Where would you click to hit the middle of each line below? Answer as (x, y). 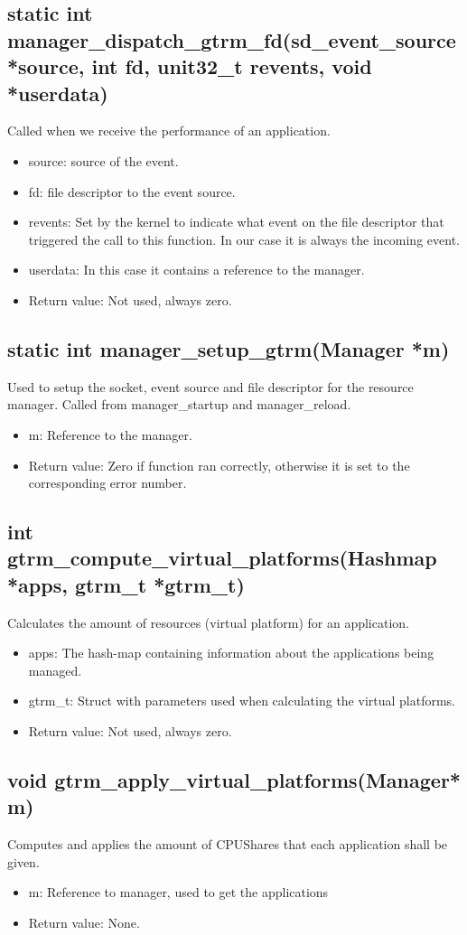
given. (23, 861)
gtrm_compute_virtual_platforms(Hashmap (222, 558)
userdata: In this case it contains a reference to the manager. (196, 270)
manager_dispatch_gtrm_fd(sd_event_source (232, 39)
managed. (55, 670)
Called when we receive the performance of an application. (169, 131)
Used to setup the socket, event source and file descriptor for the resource (210, 386)
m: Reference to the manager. (110, 434)
